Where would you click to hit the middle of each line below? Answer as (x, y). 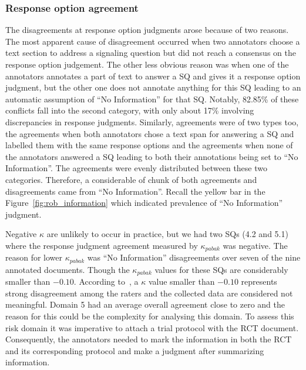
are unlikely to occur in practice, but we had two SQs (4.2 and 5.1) (167, 234)
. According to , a (106, 281)
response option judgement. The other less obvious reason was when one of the (147, 64)
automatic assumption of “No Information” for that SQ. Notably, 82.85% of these (152, 99)
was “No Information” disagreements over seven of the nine (194, 257)
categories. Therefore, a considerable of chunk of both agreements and (131, 179)
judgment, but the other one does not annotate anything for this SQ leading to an (153, 87)
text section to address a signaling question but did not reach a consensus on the (151, 53)
